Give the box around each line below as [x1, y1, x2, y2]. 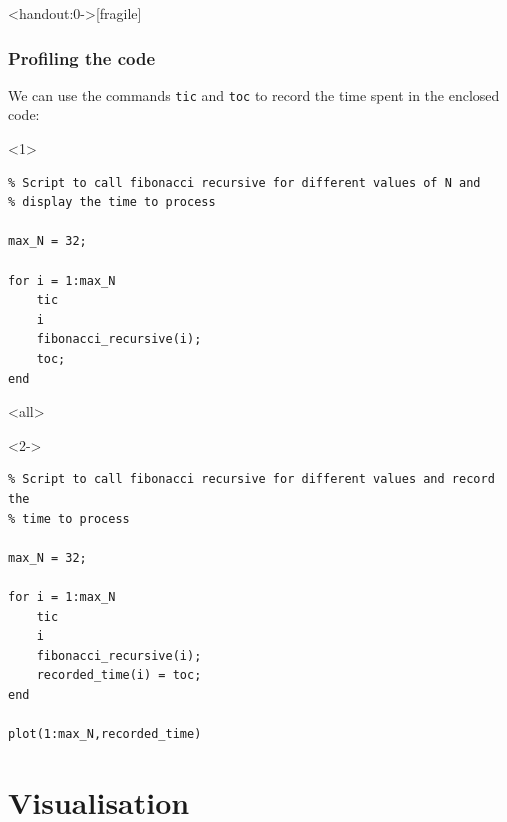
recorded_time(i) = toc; [36, 668, 202, 683]
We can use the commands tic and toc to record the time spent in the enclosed [8, 84, 500, 105]
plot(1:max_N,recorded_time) [8, 727, 202, 742]
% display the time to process [8, 195, 216, 210]
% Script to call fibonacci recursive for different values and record [8, 472, 495, 487]
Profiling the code [8, 45, 156, 70]
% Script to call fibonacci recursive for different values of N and [8, 175, 481, 190]
